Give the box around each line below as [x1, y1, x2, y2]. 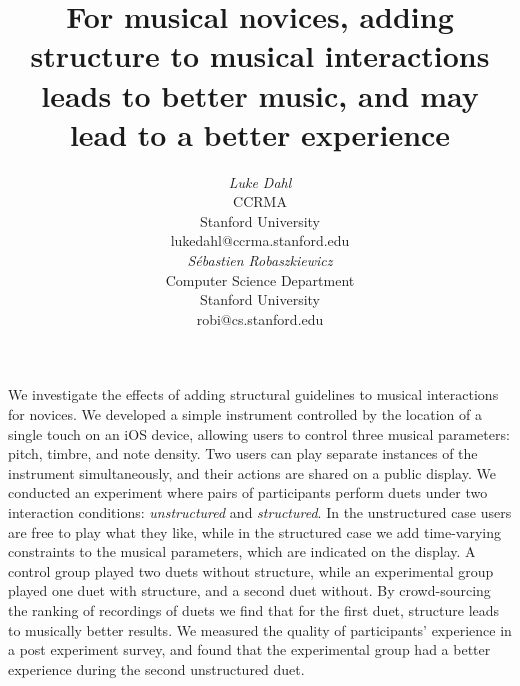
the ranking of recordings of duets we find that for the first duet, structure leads [8, 599, 500, 620]
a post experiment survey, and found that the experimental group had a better [8, 639, 491, 660]
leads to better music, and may [41, 74, 479, 115]
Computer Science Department [165, 269, 355, 290]
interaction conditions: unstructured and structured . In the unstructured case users [8, 502, 512, 522]
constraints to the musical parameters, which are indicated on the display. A [8, 541, 476, 562]
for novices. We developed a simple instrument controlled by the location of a [8, 404, 483, 425]
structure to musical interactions [30, 35, 490, 76]
